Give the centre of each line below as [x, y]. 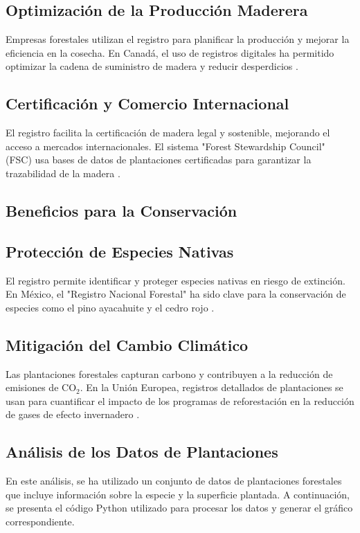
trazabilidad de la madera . [63, 173]
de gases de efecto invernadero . [73, 414]
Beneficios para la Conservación [121, 210]
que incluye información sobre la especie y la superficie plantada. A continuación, [178, 494]
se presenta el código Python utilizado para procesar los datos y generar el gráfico [179, 508]
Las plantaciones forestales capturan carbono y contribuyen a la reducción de [169, 373]
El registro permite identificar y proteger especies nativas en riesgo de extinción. [175, 280]
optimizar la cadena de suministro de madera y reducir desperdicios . [152, 66]
